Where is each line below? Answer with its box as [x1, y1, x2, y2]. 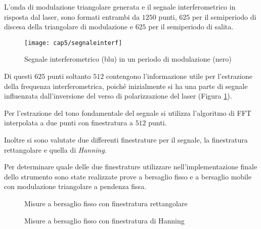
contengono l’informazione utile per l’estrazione [106, 71, 252, 81]
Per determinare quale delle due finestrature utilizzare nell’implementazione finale [4, 161, 257, 172]
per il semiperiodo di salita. [148, 21, 234, 32]
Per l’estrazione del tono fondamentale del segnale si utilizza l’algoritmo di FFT [4, 107, 251, 118]
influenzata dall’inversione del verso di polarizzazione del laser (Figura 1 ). [4, 90, 232, 101]
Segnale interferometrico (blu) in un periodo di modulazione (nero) [24, 54, 232, 64]
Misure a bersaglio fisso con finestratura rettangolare [24, 198, 188, 208]
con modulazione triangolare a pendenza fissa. [4, 181, 147, 192]
